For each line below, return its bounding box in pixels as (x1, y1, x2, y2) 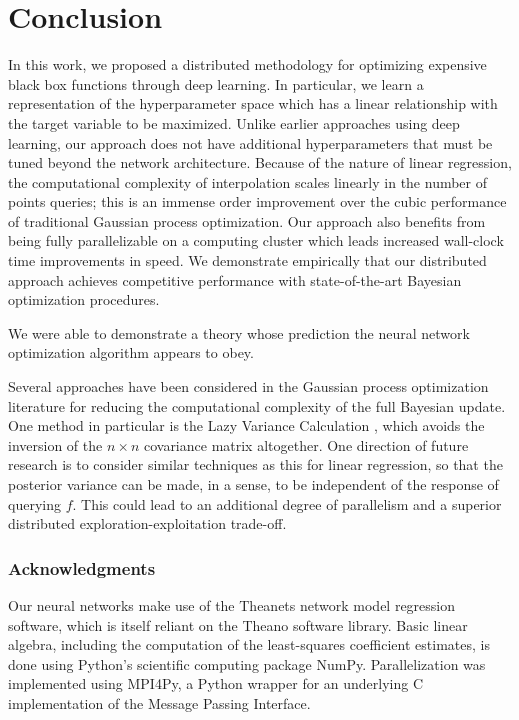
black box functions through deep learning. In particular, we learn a (8, 73, 424, 94)
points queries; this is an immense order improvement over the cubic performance (8, 191, 507, 212)
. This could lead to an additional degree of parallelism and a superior (72, 493, 502, 514)
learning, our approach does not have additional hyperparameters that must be (8, 132, 493, 153)
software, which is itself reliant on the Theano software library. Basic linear (8, 614, 468, 635)
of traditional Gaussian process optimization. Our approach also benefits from (8, 210, 486, 231)
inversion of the (8, 434, 103, 455)
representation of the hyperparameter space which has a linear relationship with (8, 93, 498, 114)
